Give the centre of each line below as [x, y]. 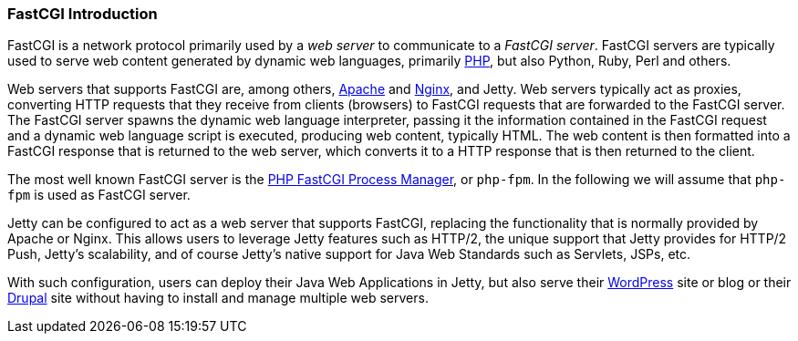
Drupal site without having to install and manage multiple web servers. [218, 298]
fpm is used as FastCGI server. [99, 195]
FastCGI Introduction [83, 14]
